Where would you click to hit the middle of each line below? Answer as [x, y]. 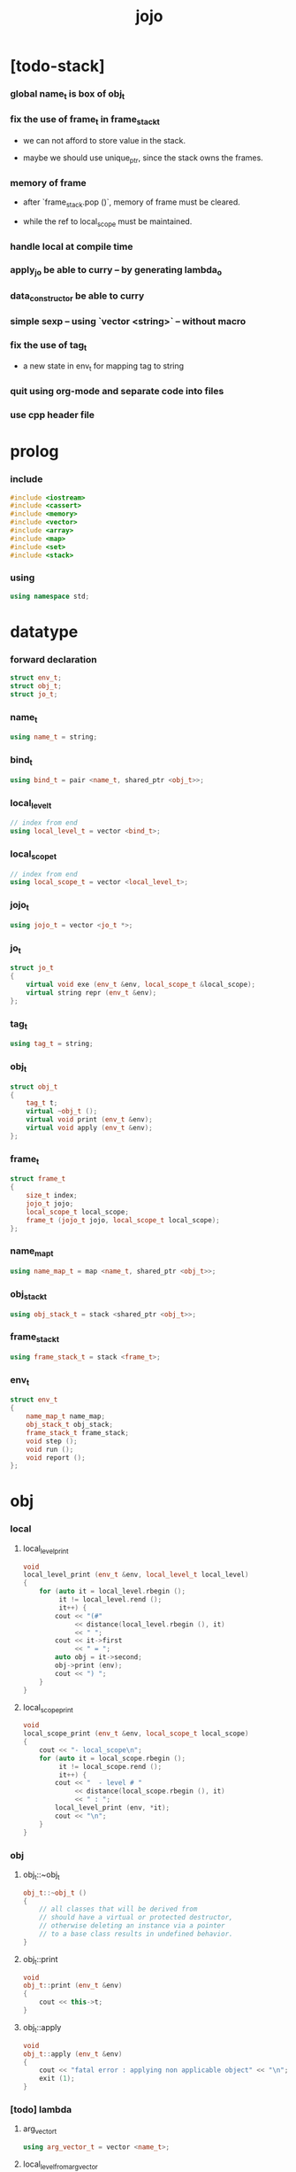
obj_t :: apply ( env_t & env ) [72, 2054]
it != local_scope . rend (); [110, 1766]
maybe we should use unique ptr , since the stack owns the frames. [143, 159]
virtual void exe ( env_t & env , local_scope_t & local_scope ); [141, 985]
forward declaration [53, 659]
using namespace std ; [50, 596]
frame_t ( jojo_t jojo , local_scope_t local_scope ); [123, 1220]
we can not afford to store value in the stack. [104, 140]
